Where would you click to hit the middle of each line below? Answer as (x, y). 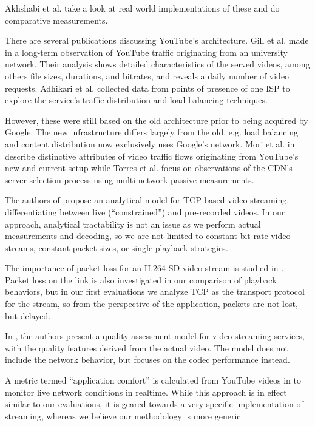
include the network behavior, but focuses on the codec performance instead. (147, 360)
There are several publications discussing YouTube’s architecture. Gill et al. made (157, 40)
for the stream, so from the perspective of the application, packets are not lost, (151, 304)
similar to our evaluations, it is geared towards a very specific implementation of (154, 404)
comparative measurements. (56, 20)
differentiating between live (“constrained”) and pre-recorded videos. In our (145, 211)
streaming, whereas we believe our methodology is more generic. (124, 415)
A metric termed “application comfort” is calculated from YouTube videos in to (153, 380)
